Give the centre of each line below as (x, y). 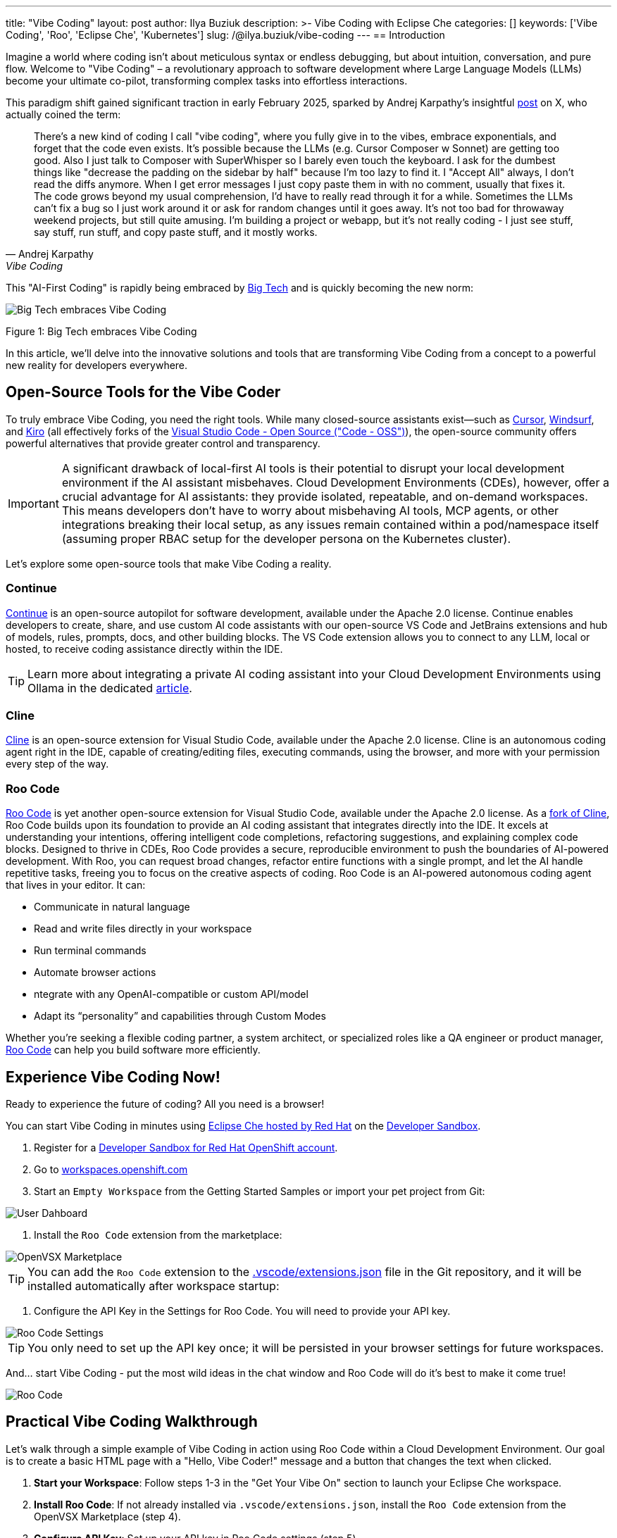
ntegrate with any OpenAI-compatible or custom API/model (171, 994)
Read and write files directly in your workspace (143, 929)
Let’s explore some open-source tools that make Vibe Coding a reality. (169, 563)
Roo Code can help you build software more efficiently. (133, 1050)
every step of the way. (57, 764)
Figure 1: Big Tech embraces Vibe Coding (101, 331)
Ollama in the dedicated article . (110, 688)
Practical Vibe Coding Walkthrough (132, 1422)
